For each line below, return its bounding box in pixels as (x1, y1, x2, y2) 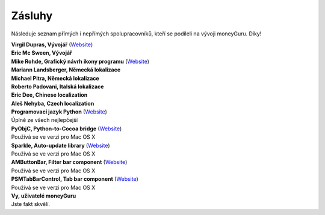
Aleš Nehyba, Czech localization (11, 100, 94, 107)
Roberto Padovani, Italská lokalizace (11, 83, 104, 90)
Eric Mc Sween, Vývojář (11, 49, 72, 56)
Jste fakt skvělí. (11, 201, 51, 208)
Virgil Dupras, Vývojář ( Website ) (11, 41, 93, 48)
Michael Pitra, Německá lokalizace (11, 74, 99, 82)
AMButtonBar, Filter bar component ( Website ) (11, 159, 128, 166)
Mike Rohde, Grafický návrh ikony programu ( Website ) (11, 58, 150, 65)
